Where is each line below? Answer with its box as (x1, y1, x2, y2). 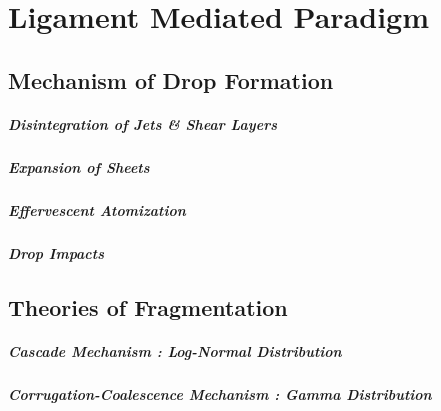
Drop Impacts (8, 242, 105, 263)
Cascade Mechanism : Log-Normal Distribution (8, 340, 342, 361)
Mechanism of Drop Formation (8, 64, 334, 95)
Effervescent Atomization (8, 199, 186, 220)
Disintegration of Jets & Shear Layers (8, 113, 277, 134)
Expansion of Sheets (8, 156, 150, 177)
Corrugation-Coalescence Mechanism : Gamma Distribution (8, 383, 432, 404)
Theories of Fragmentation (8, 291, 288, 322)
